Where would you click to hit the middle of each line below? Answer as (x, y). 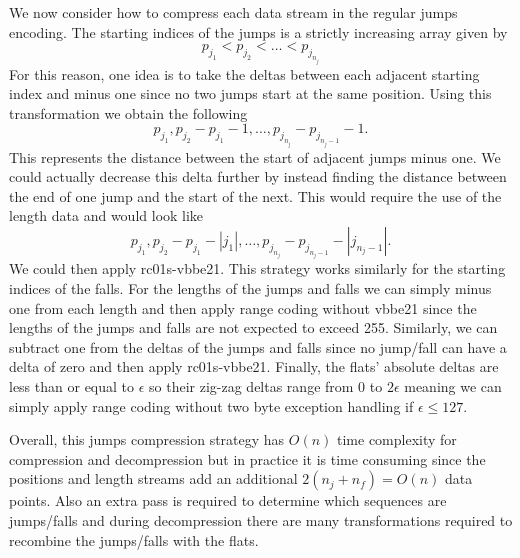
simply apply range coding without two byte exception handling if (211, 405)
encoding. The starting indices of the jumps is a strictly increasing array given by (258, 31)
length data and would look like (106, 215)
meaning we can (453, 385)
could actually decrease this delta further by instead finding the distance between (258, 176)
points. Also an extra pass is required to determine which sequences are (228, 500)
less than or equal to (72, 385)
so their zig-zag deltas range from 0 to (266, 385)
